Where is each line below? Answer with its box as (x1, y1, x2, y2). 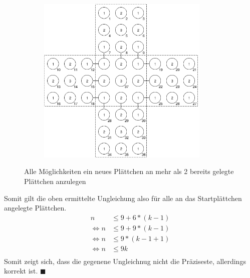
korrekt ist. (4, 265, 38, 276)
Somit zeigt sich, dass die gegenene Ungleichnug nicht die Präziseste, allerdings (4, 255, 246, 266)
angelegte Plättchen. (4, 202, 67, 213)
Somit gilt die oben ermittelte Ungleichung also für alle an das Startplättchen (4, 192, 242, 203)
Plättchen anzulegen (24, 175, 86, 186)
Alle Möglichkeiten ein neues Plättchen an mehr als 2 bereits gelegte (24, 166, 234, 176)
